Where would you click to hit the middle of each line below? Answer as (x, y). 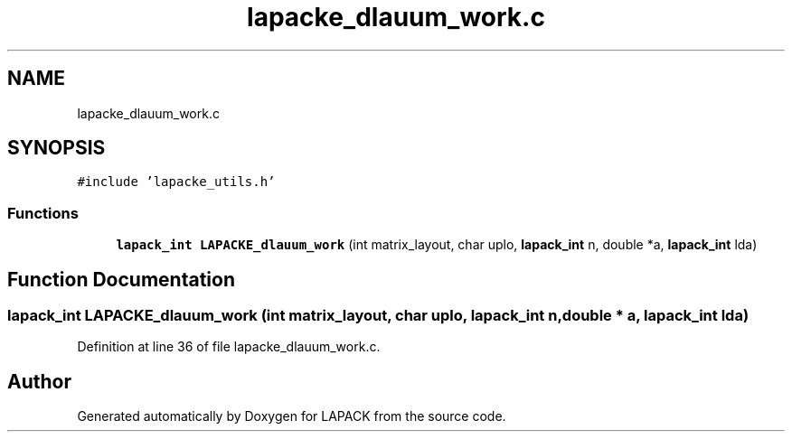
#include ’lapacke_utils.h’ (176, 182)
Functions (43, 213)
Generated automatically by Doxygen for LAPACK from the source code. (292, 416)
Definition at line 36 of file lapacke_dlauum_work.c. (229, 347)
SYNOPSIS (57, 148)
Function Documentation (121, 279)
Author (39, 381)
